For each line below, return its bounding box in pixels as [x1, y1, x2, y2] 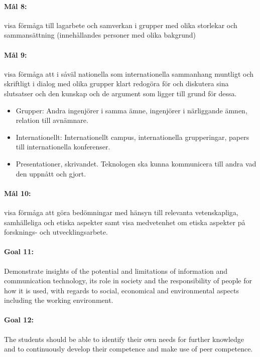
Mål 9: [4, 49, 27, 60]
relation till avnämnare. [16, 115, 88, 125]
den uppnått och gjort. [16, 168, 86, 178]
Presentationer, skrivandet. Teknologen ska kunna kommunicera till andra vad [16, 158, 256, 168]
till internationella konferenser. [16, 141, 110, 152]
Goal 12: [4, 314, 34, 325]
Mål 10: [4, 188, 31, 198]
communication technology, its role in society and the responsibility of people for [4, 275, 252, 286]
